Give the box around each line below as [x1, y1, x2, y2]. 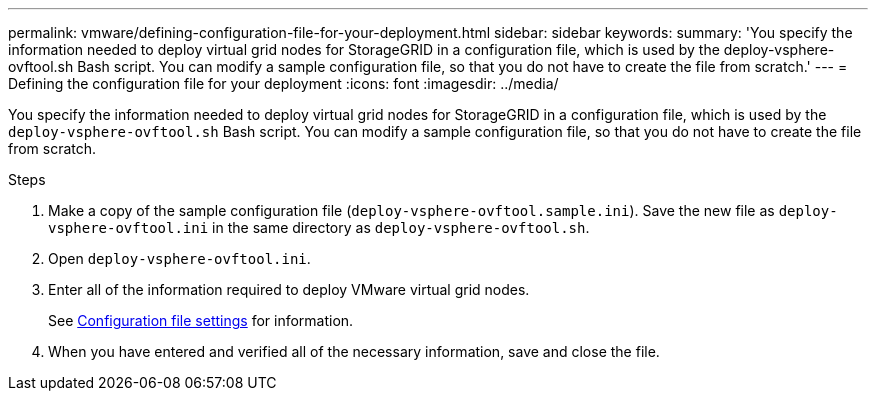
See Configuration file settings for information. [48, 312, 354, 329]
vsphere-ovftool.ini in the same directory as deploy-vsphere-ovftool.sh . [48, 219, 590, 236]
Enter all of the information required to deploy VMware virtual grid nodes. [48, 281, 530, 298]
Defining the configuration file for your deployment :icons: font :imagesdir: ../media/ [8, 75, 559, 92]
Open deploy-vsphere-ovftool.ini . [48, 250, 311, 267]
